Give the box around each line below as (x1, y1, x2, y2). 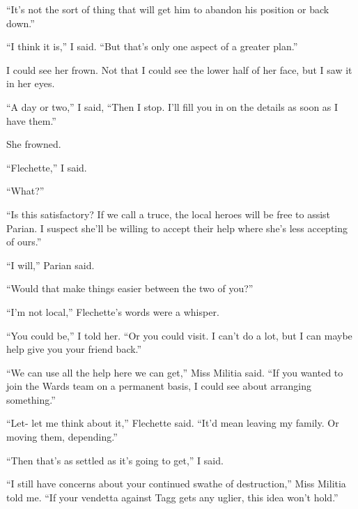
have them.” (6, 113, 56, 128)
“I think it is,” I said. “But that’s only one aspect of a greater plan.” (6, 39, 298, 54)
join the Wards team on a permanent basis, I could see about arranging (6, 379, 311, 393)
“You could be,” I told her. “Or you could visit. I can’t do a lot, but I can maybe (6, 328, 352, 342)
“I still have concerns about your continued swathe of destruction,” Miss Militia (6, 476, 346, 491)
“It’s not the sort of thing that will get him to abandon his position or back (6, 2, 329, 16)
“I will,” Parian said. (6, 257, 95, 272)
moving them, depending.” (6, 430, 118, 444)
